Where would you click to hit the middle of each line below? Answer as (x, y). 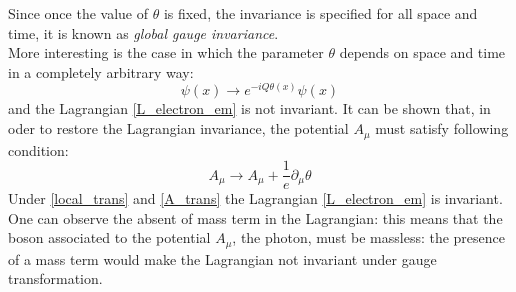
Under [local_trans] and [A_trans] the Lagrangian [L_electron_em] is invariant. (255, 198)
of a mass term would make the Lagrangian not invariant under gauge (222, 258)
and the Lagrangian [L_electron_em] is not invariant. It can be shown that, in (249, 108)
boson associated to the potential (109, 237)
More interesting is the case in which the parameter (166, 52)
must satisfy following (442, 128)
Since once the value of (78, 13)
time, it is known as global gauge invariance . (143, 32)
